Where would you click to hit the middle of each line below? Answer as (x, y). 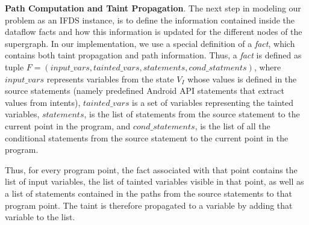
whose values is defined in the (242, 79)
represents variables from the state (110, 79)
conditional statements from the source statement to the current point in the (147, 137)
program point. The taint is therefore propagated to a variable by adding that (149, 205)
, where (267, 66)
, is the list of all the (233, 125)
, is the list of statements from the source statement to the (192, 114)
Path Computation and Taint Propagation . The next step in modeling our (153, 8)
